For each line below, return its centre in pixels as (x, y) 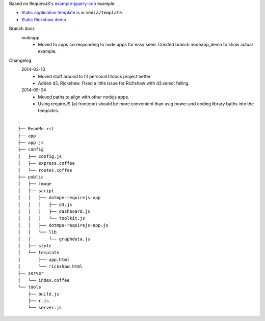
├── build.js (43, 294)
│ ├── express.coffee (46, 163)
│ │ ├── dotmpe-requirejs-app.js (63, 225)
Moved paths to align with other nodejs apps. (84, 97)
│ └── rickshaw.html (50, 266)
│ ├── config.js (40, 156)
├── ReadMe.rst (36, 129)
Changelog (20, 60)
